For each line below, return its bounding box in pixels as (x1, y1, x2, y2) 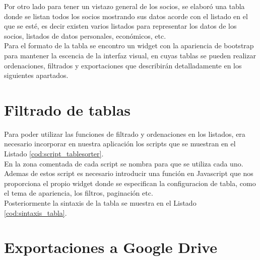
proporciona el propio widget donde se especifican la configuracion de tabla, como (4, 178, 256, 188)
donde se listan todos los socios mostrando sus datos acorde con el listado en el (4, 11, 248, 21)
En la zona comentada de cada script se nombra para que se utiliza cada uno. (4, 158, 243, 168)
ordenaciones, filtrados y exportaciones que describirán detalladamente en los (4, 60, 242, 70)
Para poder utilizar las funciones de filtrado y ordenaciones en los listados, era (4, 128, 245, 139)
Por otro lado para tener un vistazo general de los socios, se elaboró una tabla (4, 1, 245, 11)
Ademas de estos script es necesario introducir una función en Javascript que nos (4, 168, 253, 179)
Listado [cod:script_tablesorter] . (4, 148, 104, 159)
